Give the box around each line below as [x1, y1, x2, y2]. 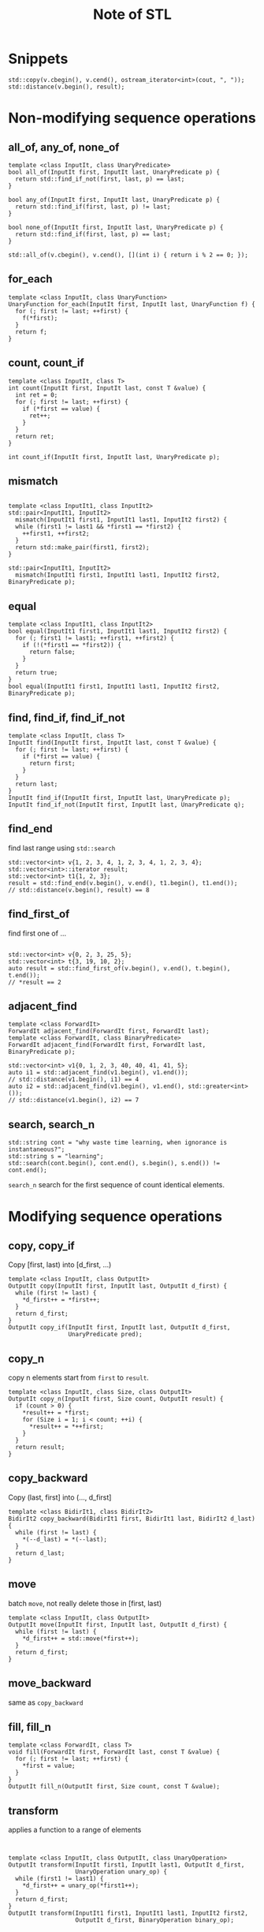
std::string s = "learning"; [8, 1153, 104, 1160]
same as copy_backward [8, 1698, 84, 1707]
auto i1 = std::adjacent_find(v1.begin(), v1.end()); [8, 1069, 189, 1077]
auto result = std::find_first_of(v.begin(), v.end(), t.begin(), [8, 964, 231, 972]
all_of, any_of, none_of [8, 140, 120, 154]
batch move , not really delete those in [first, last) [8, 1598, 162, 1608]
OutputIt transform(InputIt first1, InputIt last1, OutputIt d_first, [8, 1861, 245, 1869]
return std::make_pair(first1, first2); [15, 544, 150, 551]
